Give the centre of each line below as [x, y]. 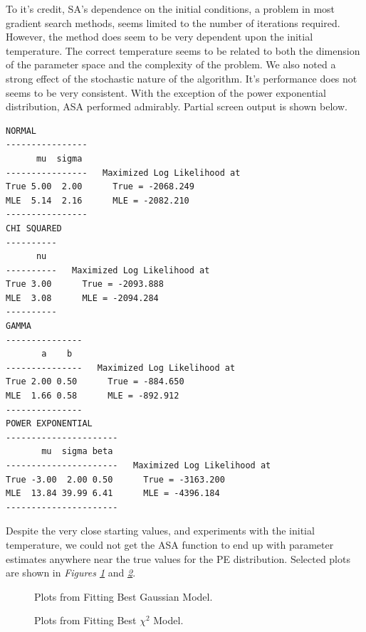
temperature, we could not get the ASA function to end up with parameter [170, 544]
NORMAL [21, 131]
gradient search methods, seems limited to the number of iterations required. [173, 22]
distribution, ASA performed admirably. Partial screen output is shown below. [177, 106]
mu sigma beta [77, 452]
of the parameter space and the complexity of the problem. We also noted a [171, 64]
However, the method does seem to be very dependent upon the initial [160, 37]
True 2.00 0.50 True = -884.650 [95, 382]
